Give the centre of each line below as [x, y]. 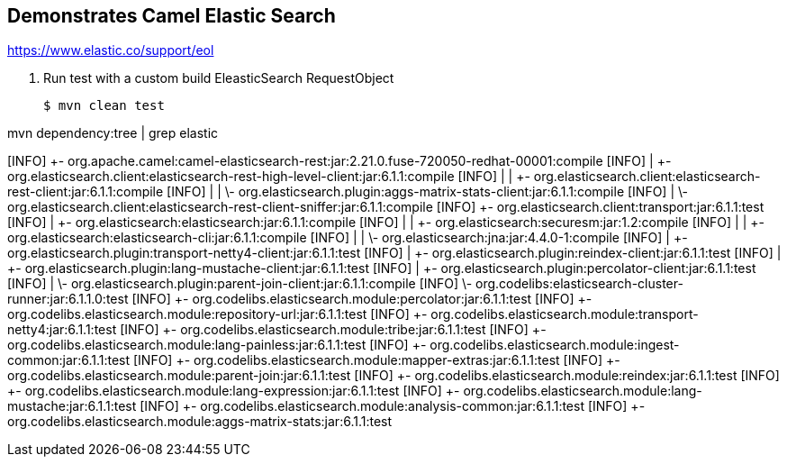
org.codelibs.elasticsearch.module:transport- [565, 314]
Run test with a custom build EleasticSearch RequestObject [219, 78]
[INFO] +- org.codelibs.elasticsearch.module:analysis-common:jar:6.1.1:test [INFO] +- [393, 406]
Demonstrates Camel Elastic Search [172, 16]
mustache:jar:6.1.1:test [72, 406]
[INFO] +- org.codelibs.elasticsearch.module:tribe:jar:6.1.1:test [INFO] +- [333, 330]
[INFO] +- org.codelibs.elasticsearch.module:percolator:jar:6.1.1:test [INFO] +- [362, 299]
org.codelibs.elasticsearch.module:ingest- [555, 345]
